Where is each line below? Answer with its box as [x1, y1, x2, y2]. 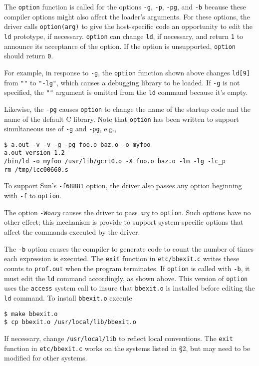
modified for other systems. [4, 353, 87, 363]
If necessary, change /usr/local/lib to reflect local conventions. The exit [4, 333, 233, 343]
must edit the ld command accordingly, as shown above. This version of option [4, 273, 248, 283]
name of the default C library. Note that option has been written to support [4, 113, 239, 124]
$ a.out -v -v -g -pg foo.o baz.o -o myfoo [4, 141, 151, 148]
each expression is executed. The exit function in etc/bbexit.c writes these [4, 253, 240, 264]
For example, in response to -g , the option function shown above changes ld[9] [4, 67, 251, 77]
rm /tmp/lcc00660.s [4, 166, 68, 173]
